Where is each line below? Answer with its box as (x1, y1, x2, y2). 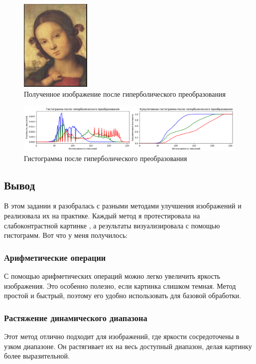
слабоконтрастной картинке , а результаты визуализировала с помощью (4, 220, 220, 230)
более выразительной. (4, 351, 70, 361)
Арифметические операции (4, 251, 106, 263)
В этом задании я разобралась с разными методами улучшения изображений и (4, 200, 242, 211)
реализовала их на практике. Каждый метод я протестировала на (4, 210, 200, 221)
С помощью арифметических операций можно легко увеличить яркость (4, 271, 221, 281)
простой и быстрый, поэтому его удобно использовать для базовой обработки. (4, 290, 241, 301)
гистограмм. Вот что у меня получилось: (4, 230, 128, 240)
